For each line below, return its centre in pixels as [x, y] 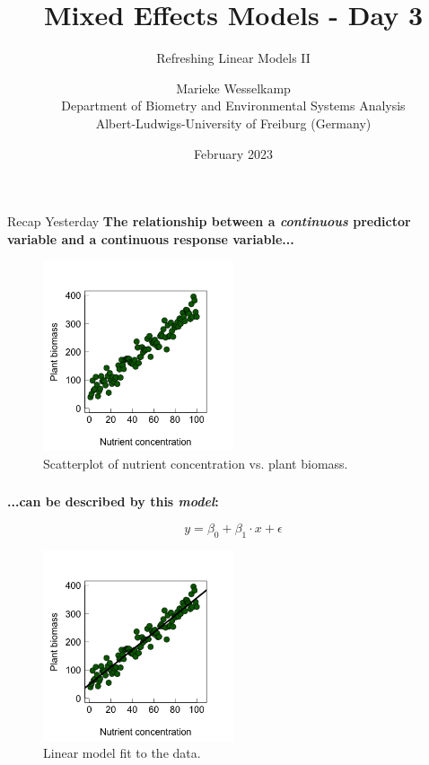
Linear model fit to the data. [122, 753]
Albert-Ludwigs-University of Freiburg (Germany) [233, 123]
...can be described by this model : [113, 501]
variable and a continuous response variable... [151, 238]
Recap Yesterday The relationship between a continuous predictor [209, 221]
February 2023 [233, 153]
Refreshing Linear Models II [233, 58]
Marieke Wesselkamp [233, 88]
